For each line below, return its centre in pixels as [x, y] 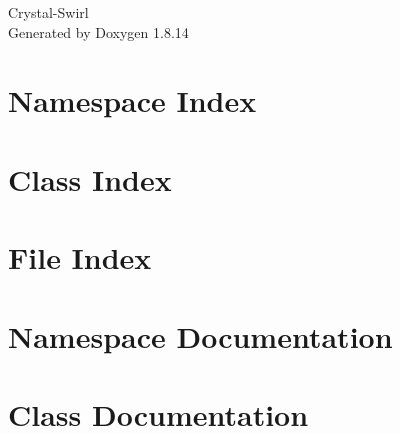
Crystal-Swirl [48, 12]
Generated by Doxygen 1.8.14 [98, 31]
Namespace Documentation [200, 335]
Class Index [90, 178]
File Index [80, 257]
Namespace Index [132, 100]
